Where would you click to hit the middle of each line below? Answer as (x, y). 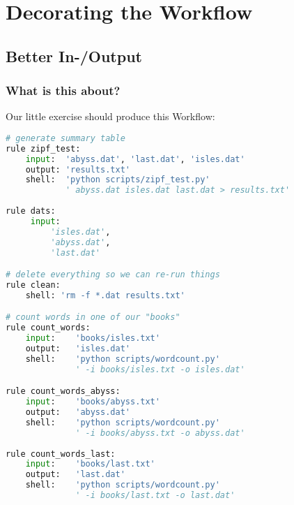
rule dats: (31, 211)
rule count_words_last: (61, 454)
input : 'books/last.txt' (90, 464)
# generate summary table (65, 138)
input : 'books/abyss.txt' (93, 402)
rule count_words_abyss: (63, 391)
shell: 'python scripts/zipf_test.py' (118, 180)
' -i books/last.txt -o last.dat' (155, 496)
